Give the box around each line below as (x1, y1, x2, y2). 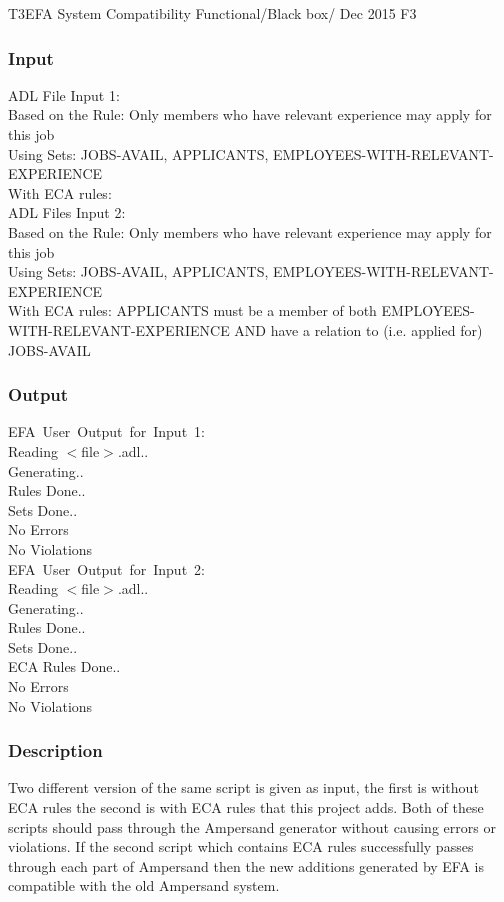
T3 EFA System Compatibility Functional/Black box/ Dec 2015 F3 (8, 3, 417, 23)
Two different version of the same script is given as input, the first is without (8, 777, 479, 798)
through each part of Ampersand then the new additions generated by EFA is (8, 855, 485, 876)
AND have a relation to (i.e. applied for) (234, 319, 483, 340)
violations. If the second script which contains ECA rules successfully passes (8, 836, 474, 857)
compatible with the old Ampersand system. (8, 875, 280, 896)
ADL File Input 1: (8, 84, 120, 105)
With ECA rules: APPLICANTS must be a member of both (8, 300, 377, 321)
